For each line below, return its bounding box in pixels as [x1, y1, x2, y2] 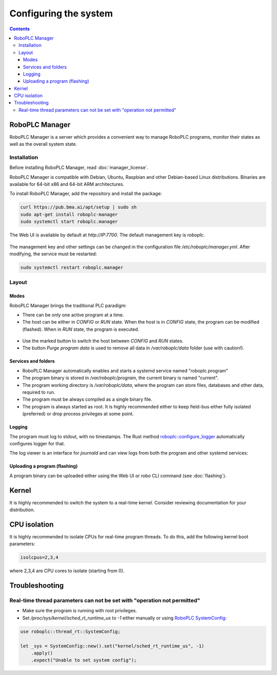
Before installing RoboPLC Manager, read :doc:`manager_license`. [9, 164, 149, 171]
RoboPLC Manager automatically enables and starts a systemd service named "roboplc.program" [22, 367, 228, 373]
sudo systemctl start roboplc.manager [20, 219, 118, 224]
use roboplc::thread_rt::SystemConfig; [20, 628, 121, 634]
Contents [9, 26, 30, 32]
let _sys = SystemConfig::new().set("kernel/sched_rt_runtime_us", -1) [20, 643, 205, 649]
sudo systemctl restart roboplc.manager [20, 265, 123, 270]
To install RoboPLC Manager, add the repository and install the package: [9, 191, 162, 197]
